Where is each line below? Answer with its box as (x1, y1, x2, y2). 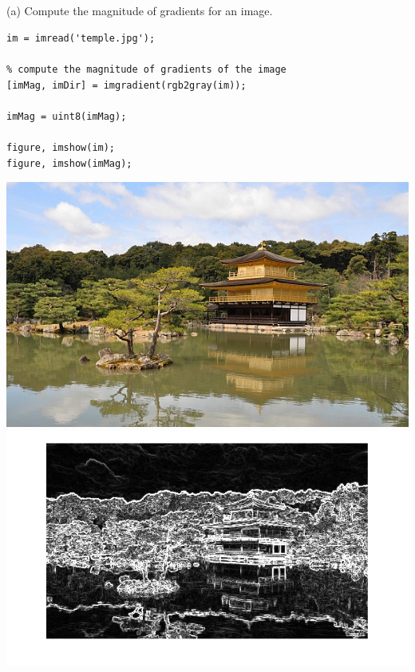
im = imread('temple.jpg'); (6, 32, 156, 44)
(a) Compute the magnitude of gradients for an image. (6, 2, 273, 19)
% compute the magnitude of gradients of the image (6, 63, 287, 75)
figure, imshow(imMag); (6, 157, 132, 169)
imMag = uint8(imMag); (6, 110, 127, 122)
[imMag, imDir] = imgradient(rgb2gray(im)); (6, 79, 247, 91)
